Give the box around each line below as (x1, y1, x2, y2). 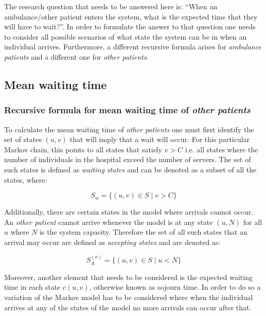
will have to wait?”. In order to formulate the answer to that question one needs (4, 21, 256, 32)
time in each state (4, 282, 61, 292)
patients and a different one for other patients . (4, 51, 149, 62)
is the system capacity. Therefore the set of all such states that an (40, 226, 247, 237)
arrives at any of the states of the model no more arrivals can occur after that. (4, 302, 252, 312)
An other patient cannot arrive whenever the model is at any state (4, 216, 213, 227)
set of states (4, 134, 42, 145)
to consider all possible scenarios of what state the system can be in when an (4, 31, 247, 42)
